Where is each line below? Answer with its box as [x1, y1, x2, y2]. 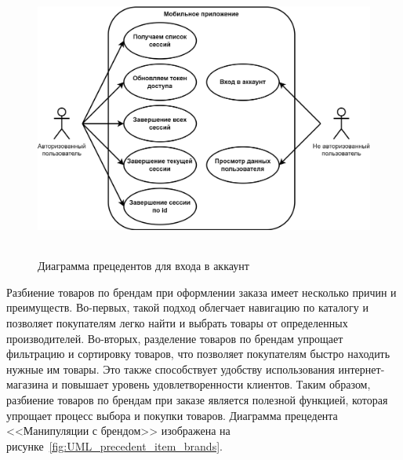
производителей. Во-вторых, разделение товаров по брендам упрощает [6, 330, 343, 346]
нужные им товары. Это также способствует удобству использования [6, 360, 335, 377]
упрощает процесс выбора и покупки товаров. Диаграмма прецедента [6, 407, 338, 423]
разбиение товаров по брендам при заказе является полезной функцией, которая [6, 392, 388, 408]
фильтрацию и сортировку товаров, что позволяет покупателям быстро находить [6, 345, 390, 362]
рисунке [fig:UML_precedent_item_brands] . [6, 437, 223, 454]
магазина [6, 376, 49, 392]
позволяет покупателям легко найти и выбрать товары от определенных [6, 315, 348, 331]
